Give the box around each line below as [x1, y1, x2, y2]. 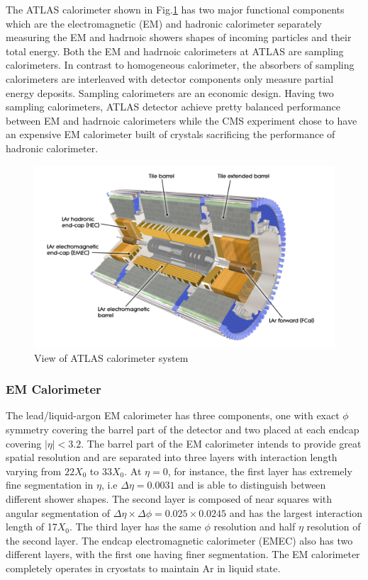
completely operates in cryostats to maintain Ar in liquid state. [6, 561, 281, 576]
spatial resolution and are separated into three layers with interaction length [6, 450, 338, 465]
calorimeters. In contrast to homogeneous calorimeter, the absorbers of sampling [6, 57, 355, 72]
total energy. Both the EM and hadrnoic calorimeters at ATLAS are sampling [6, 43, 344, 58]
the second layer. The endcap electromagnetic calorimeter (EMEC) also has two [6, 533, 353, 547]
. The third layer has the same [69, 519, 201, 534]
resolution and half [213, 519, 296, 534]
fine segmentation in [6, 477, 94, 492]
